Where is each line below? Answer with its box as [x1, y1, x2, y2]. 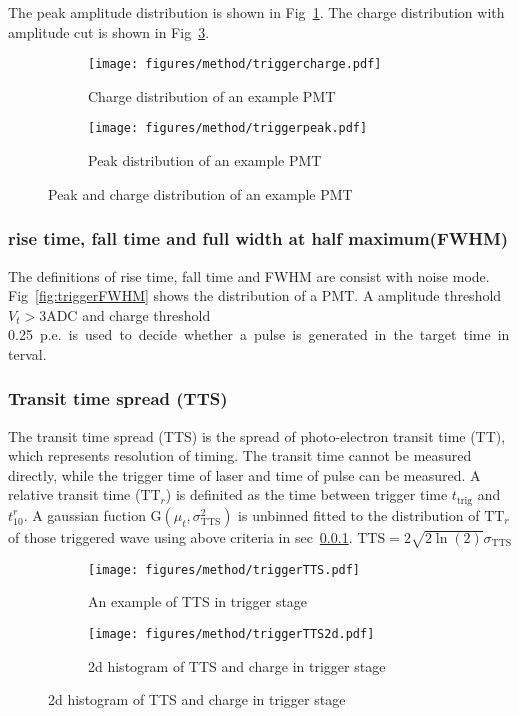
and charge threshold [82, 304, 211, 325]
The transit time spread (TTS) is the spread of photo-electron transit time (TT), [8, 425, 506, 446]
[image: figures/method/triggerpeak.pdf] [88, 121, 368, 136]
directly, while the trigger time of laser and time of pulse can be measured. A [8, 464, 481, 485]
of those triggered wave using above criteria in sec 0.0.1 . [8, 526, 353, 547]
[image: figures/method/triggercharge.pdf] [88, 57, 382, 72]
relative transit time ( [8, 484, 141, 505]
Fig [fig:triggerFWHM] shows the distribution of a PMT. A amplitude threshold [8, 285, 502, 306]
